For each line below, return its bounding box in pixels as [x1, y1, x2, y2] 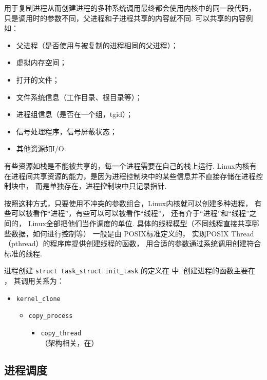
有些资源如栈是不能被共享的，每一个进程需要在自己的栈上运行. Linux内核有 [4, 160, 257, 171]
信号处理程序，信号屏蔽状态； [16, 126, 117, 136]
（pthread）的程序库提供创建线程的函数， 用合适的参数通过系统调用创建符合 [4, 238, 261, 249]
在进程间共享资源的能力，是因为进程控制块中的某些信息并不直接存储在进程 [4, 170, 256, 181]
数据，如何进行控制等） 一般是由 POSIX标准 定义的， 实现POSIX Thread [11, 228, 254, 238]
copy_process [28, 312, 73, 320]
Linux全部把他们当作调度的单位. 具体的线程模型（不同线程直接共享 [28, 217, 252, 228]
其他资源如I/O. [16, 143, 66, 154]
